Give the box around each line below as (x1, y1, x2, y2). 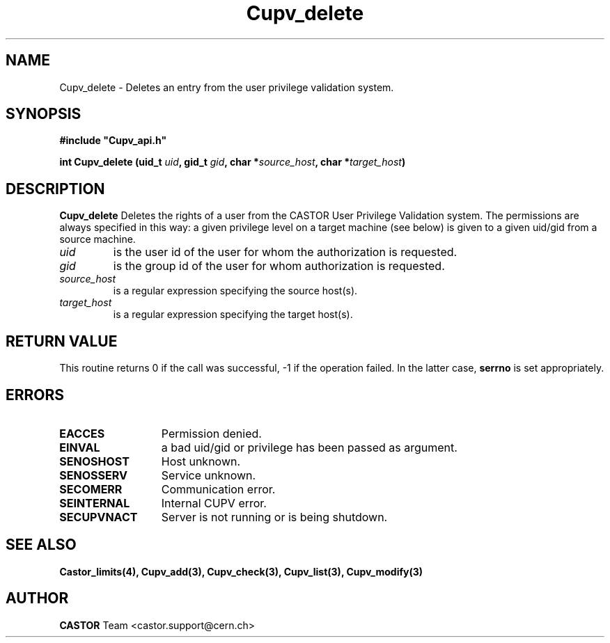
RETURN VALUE (6, 332, 118, 350)
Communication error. (161, 482, 276, 496)
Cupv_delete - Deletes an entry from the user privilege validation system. (59, 81, 394, 93)
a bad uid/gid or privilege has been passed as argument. (161, 440, 458, 454)
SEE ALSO (6, 536, 77, 554)
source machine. (59, 233, 136, 246)
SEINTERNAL (59, 495, 130, 510)
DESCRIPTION (6, 180, 105, 198)
